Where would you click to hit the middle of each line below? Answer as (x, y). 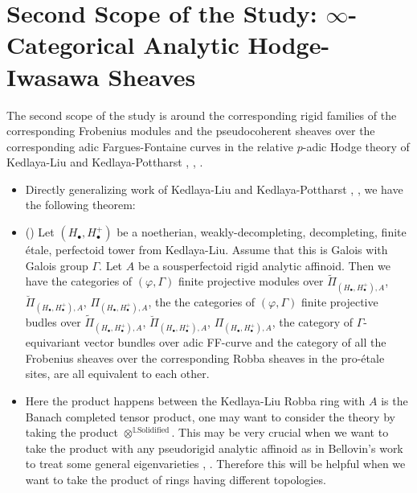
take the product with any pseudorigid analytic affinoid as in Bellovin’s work (214, 448)
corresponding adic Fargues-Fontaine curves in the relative (150, 146)
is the (395, 401)
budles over (53, 322)
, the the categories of (202, 301)
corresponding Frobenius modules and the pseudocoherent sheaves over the (191, 131)
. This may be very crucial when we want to (280, 432)
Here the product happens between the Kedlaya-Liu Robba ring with (195, 401)
